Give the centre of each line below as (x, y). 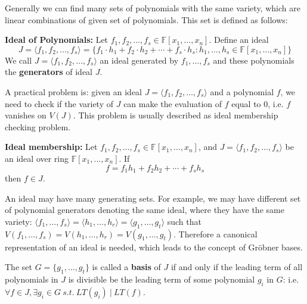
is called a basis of (126, 267)
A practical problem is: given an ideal (73, 91)
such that (184, 221)
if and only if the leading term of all (237, 267)
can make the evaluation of (173, 103)
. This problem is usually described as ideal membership (176, 115)
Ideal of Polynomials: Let (57, 40)
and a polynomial (242, 91)
